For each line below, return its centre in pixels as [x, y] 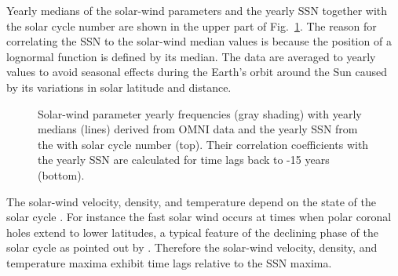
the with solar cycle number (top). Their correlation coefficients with [203, 144]
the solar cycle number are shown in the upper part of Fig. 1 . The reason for [192, 25]
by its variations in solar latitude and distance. [119, 87]
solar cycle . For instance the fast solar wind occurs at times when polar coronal [199, 217]
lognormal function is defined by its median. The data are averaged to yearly [191, 56]
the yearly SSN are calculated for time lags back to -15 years [184, 160]
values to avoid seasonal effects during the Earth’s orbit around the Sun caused [197, 72]
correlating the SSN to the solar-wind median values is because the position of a [199, 41]
